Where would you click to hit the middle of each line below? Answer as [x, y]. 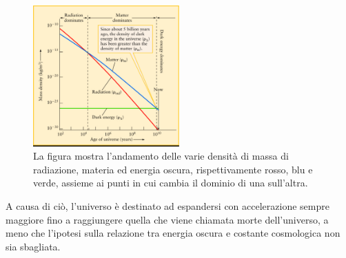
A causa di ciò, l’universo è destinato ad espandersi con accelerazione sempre [167, 205]
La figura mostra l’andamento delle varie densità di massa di [161, 156]
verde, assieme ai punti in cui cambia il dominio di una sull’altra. [171, 183]
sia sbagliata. [33, 246]
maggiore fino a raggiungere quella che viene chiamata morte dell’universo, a [167, 219]
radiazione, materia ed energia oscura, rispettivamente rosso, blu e [173, 169]
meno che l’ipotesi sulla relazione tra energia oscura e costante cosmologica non [173, 233]
